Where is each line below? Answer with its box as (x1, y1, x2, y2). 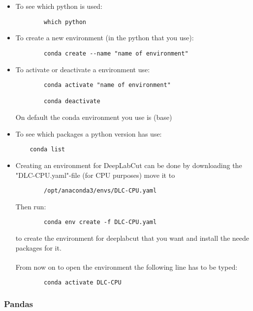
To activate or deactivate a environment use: (15, 64, 150, 74)
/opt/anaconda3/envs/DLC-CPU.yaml (44, 187, 157, 195)
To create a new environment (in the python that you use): (15, 32, 194, 43)
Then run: (15, 201, 46, 211)
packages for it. (15, 242, 62, 253)
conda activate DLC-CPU (44, 279, 122, 286)
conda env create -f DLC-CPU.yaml (44, 219, 157, 226)
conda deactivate (44, 98, 100, 105)
